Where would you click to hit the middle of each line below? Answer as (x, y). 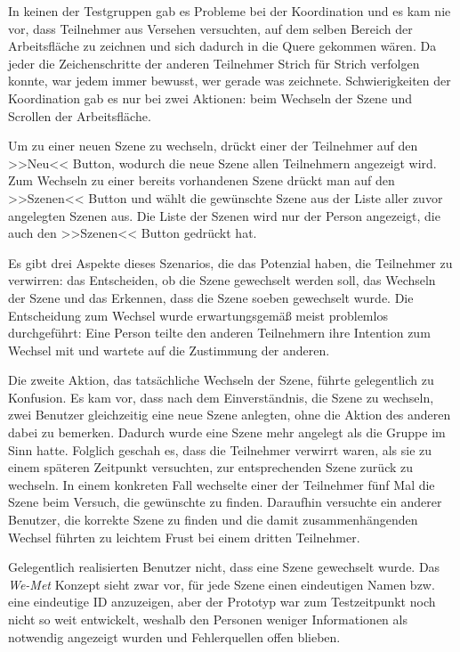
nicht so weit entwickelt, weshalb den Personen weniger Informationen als (208, 619)
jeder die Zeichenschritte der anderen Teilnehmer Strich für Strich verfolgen (214, 63)
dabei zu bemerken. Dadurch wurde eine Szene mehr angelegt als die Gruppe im (227, 432)
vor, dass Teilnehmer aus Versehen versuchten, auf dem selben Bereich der (210, 28)
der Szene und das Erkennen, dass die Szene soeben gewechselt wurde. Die (211, 297)
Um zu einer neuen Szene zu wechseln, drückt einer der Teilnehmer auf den (213, 146)
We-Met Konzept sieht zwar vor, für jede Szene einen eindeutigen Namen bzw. (222, 584)
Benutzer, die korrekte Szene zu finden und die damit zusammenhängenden (213, 520)
